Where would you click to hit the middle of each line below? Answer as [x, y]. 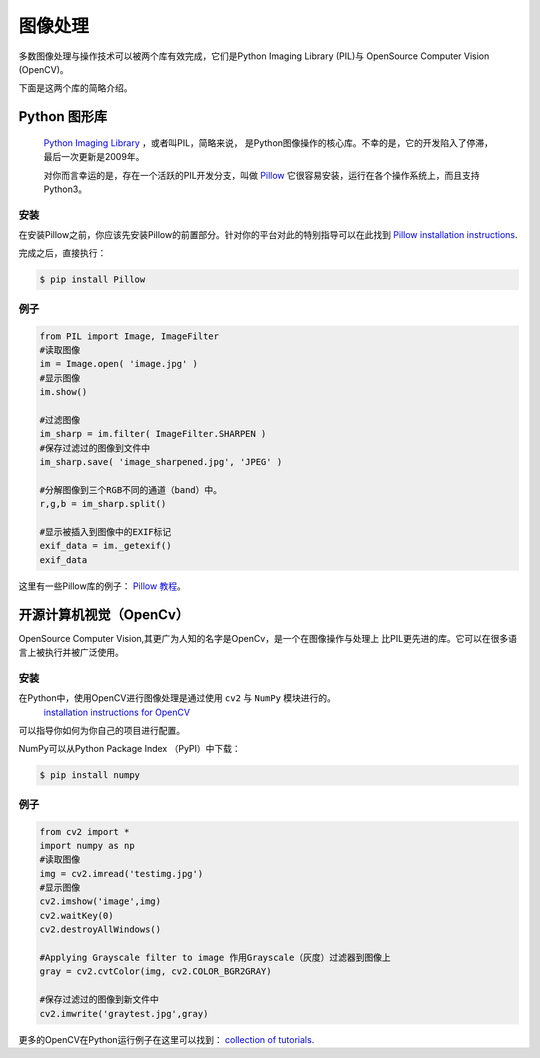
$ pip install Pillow [92, 279]
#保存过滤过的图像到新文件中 [99, 999]
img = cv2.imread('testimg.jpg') [121, 873]
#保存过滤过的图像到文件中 [95, 448]
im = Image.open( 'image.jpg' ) [119, 364]
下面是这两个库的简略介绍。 [75, 88]
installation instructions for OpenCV [116, 712]
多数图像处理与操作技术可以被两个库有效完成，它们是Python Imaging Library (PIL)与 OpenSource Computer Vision [254, 56]
